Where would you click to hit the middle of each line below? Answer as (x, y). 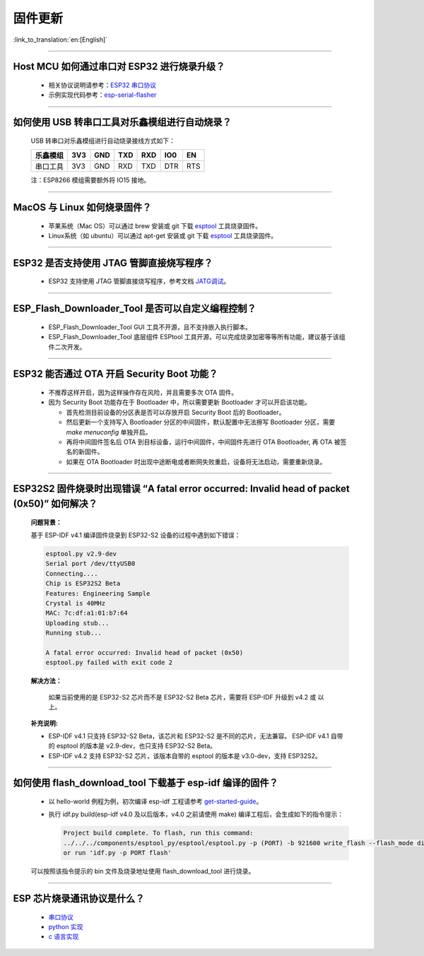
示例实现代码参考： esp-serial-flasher (102, 95)
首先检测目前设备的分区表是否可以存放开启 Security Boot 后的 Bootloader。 (176, 412)
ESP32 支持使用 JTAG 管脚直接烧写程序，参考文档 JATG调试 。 (139, 281)
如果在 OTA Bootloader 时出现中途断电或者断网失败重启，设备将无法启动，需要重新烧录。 (196, 461)
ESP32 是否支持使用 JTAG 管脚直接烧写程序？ (113, 262)
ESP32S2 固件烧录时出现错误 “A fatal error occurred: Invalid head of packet (181, 489)
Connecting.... (72, 573)
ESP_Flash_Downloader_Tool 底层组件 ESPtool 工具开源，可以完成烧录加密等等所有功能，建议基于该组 (197, 337)
